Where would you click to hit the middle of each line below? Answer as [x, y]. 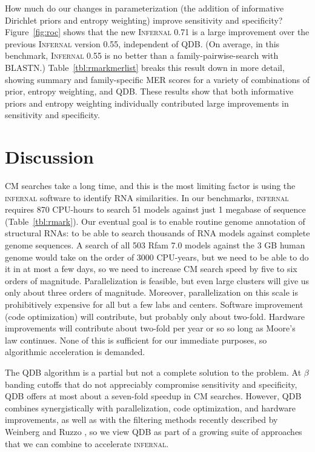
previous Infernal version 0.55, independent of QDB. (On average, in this [142, 43]
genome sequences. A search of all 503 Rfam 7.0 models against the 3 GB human [155, 245]
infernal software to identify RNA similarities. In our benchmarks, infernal [147, 197]
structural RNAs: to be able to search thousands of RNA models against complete [157, 233]
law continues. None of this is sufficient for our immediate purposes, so [136, 340]
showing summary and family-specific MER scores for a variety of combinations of [157, 79]
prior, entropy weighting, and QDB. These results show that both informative [149, 91]
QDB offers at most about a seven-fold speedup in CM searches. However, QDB [153, 396]
